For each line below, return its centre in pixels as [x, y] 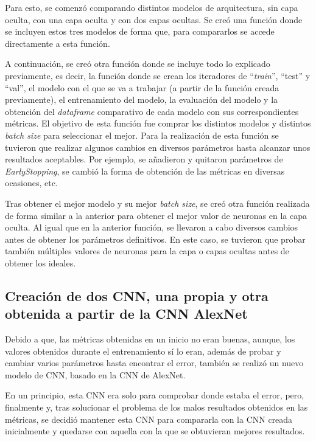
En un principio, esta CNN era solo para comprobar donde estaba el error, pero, [155, 395]
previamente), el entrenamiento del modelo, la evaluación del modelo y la [142, 99]
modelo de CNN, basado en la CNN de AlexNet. [95, 374]
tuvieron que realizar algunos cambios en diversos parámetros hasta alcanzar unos [158, 147]
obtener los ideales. [40, 262]
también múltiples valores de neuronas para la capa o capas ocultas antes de [147, 251]
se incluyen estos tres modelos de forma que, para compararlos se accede [140, 31]
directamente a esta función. [58, 43]
